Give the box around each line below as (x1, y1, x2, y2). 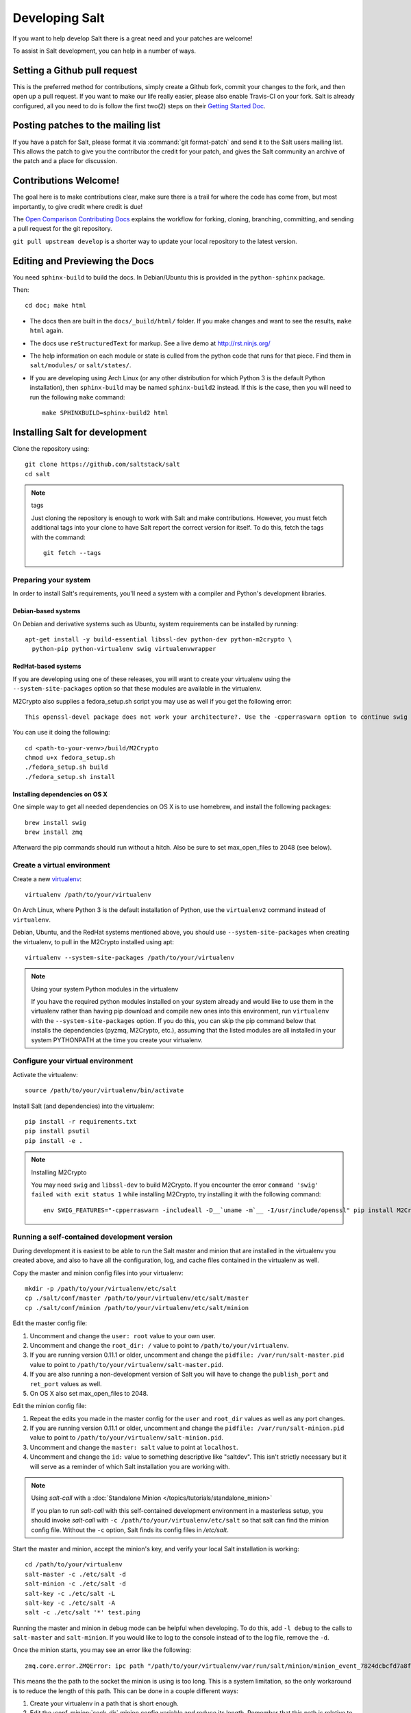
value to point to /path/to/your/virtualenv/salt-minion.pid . (29, 1433, 224, 1442)
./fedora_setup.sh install (25, 773, 116, 780)
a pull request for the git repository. (12, 225, 112, 233)
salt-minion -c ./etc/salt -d (25, 1580, 127, 1588)
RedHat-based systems (12, 662, 82, 671)
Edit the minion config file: (12, 1402, 87, 1410)
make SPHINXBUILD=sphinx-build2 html (42, 408, 169, 417)
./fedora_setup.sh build (25, 763, 108, 771)
